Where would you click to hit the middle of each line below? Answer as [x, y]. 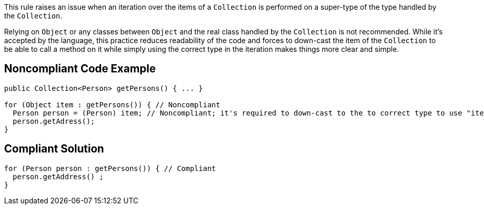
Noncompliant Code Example [80, 69]
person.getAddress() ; [58, 176]
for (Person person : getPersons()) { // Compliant [110, 168]
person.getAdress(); [54, 121]
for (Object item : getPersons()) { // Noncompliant [112, 104]
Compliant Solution [54, 149]
